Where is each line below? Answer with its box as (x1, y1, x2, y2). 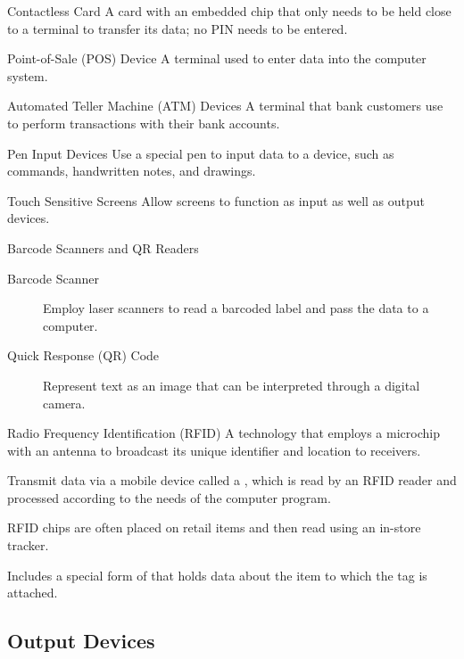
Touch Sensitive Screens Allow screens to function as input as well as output (7, 191, 426, 210)
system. (7, 66, 48, 85)
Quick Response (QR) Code (7, 346, 160, 365)
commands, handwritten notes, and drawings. (7, 161, 256, 180)
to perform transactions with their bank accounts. (7, 113, 280, 132)
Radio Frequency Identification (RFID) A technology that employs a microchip (7, 424, 440, 442)
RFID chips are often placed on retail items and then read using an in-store (7, 518, 421, 537)
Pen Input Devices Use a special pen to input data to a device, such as (7, 144, 394, 162)
